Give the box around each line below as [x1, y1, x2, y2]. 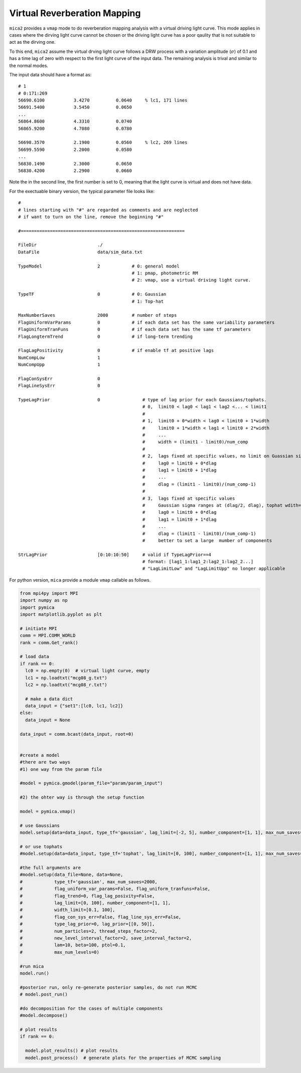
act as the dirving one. [9, 39, 56, 45]
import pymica [20, 604, 55, 610]
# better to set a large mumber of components [142, 538, 272, 543]
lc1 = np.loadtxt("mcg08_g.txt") [25, 675, 107, 681]
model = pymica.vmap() [20, 809, 76, 814]
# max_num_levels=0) [20, 949, 100, 955]
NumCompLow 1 [18, 354, 100, 361]
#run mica [20, 963, 44, 969]
